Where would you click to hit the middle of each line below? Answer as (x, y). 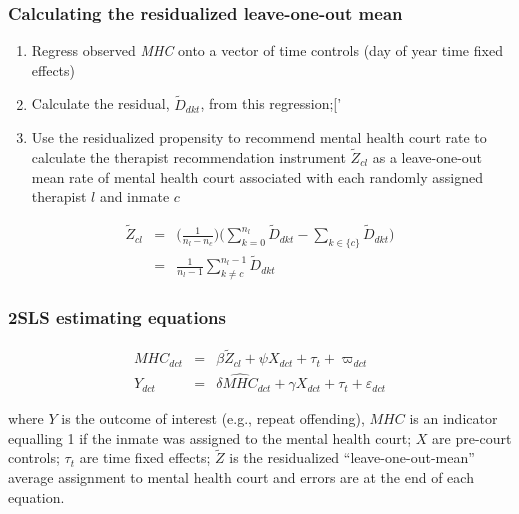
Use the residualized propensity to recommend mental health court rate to (259, 137)
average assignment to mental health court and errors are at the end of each (241, 477)
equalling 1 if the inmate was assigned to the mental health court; (210, 437)
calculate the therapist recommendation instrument (188, 157)
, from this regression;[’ (271, 103)
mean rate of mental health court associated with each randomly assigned (257, 176)
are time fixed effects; (145, 457)
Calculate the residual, (100, 103)
